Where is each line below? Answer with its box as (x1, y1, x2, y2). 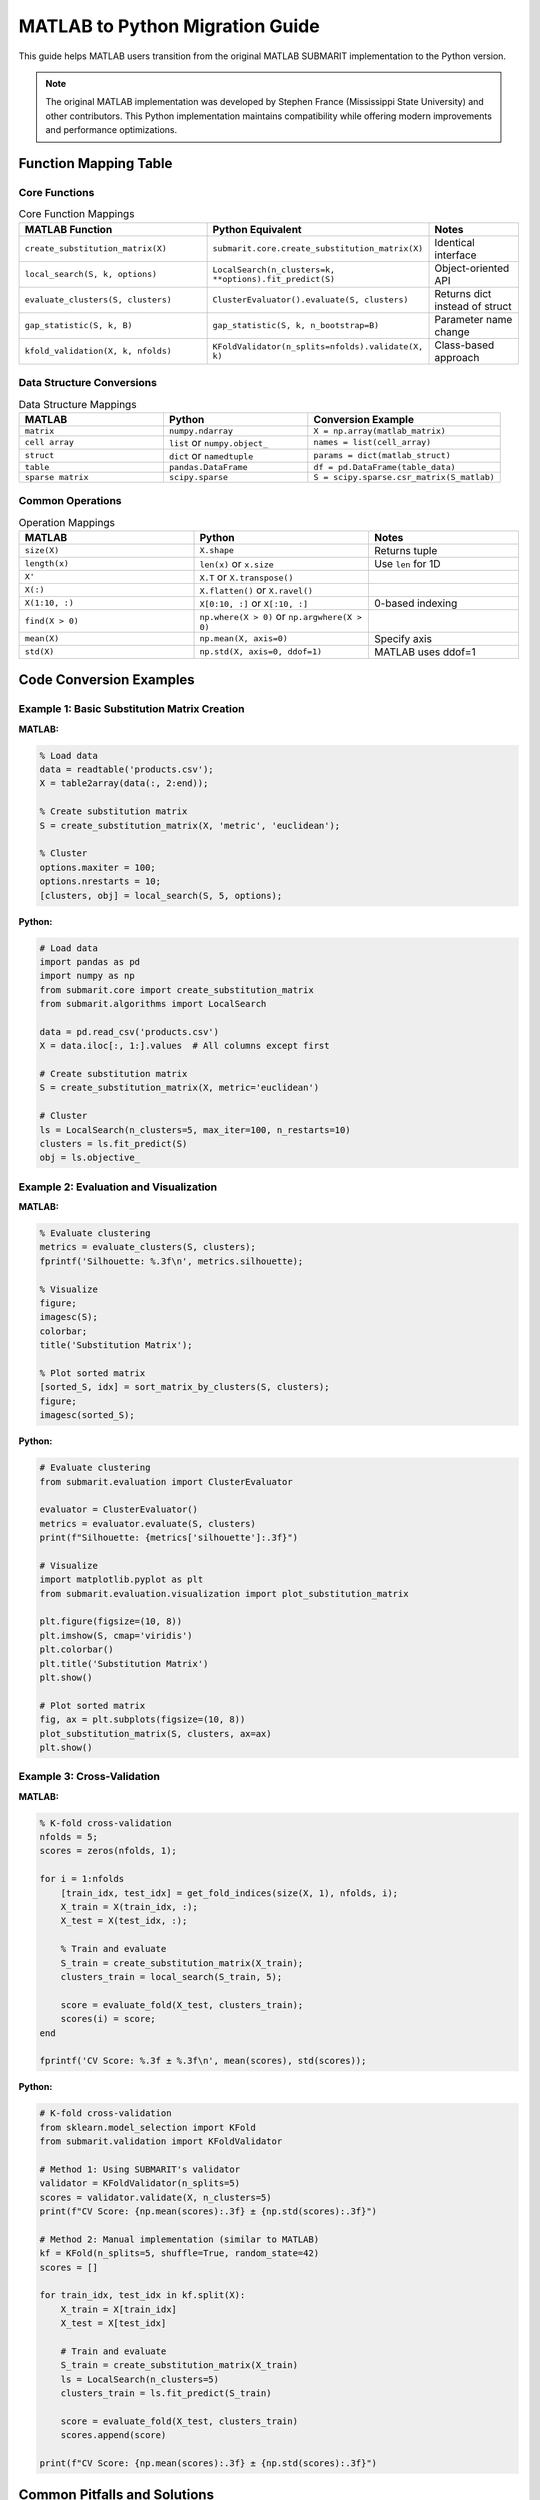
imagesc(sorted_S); (39, 1410, 135, 1421)
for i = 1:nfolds (39, 1873, 125, 1885)
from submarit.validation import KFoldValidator (39, 2136, 283, 2147)
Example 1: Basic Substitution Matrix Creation (18, 702, 245, 716)
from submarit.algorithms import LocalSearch (39, 998, 267, 1010)
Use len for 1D (374, 556, 441, 570)
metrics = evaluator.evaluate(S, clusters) (39, 1518, 257, 1529)
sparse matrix (24, 471, 89, 482)
